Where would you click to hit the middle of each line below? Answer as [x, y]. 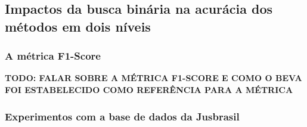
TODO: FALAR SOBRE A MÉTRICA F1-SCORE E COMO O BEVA [153, 78]
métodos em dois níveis [78, 26]
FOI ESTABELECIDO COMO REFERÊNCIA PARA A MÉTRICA [149, 89]
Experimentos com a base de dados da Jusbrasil [122, 116]
